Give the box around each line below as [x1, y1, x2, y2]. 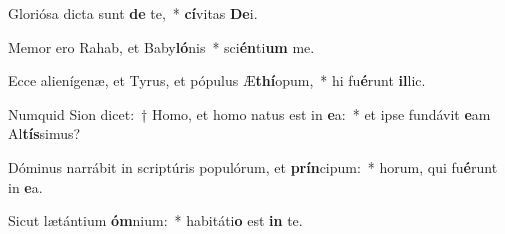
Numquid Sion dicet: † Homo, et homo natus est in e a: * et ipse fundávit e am [8, 103, 491, 124]
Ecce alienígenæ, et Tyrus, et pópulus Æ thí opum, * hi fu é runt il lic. [8, 70, 426, 91]
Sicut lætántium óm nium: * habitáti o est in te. [8, 210, 303, 231]
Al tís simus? [8, 123, 81, 144]
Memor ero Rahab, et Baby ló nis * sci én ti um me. [8, 36, 315, 57]
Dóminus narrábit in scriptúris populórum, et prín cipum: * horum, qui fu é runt [8, 156, 498, 177]
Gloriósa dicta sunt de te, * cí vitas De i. [8, 3, 258, 23]
